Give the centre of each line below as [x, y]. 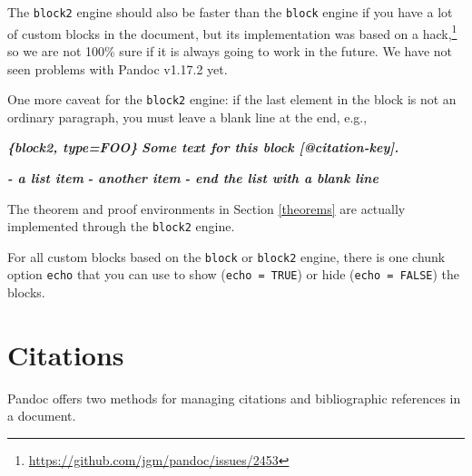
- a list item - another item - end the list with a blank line [193, 177]
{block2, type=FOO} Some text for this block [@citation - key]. [203, 147]
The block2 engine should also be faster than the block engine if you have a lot [230, 12]
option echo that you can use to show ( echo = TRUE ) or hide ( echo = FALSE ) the [234, 274]
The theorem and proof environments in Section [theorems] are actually [206, 208]
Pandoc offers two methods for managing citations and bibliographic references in [234, 398]
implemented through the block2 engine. [121, 226]
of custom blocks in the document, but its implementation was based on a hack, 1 [232, 32]
